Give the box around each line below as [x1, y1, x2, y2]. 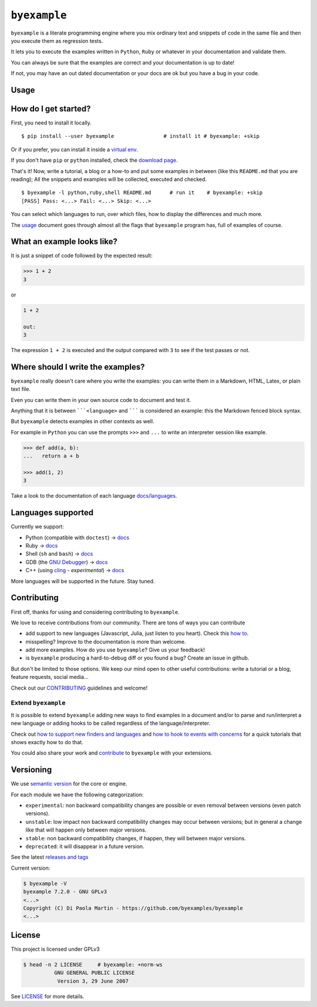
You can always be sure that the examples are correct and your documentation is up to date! [11, 59, 235, 66]
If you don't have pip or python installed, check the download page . [11, 157, 178, 164]
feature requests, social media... [11, 674, 89, 681]
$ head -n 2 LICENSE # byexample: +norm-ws [23, 961, 163, 968]
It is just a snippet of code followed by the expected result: [11, 252, 153, 259]
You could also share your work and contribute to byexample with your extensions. [11, 749, 213, 756]
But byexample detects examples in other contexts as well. [11, 418, 155, 425]
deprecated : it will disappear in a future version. [25, 843, 144, 850]
